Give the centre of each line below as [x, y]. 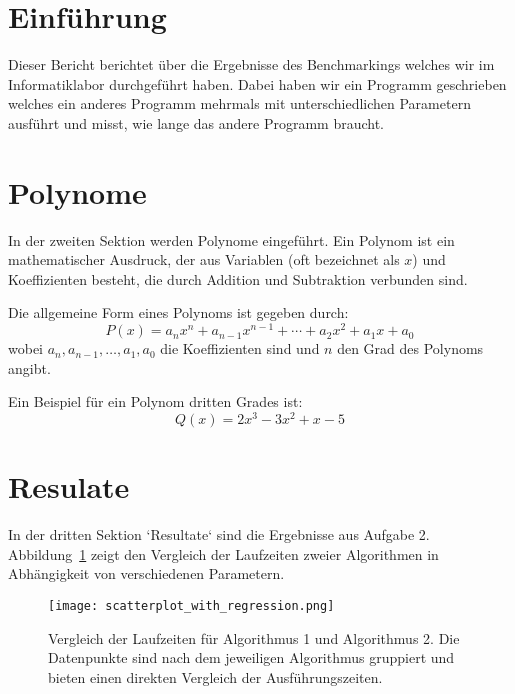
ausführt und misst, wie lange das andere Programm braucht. [196, 122]
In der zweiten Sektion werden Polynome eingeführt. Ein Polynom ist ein [231, 239]
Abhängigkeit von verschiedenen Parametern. [146, 573]
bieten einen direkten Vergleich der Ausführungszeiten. [215, 676]
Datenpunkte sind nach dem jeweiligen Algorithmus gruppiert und [251, 657]
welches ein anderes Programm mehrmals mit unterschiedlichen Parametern [239, 103]
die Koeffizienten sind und [240, 348]
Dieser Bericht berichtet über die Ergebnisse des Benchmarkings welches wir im [251, 64]
